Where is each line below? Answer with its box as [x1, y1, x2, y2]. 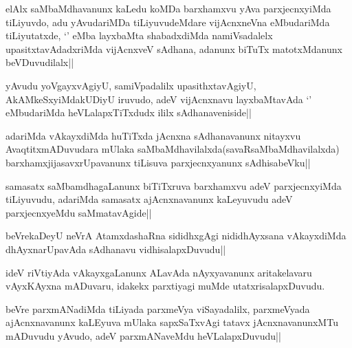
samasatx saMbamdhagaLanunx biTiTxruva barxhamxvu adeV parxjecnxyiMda [5, 178, 342, 193]
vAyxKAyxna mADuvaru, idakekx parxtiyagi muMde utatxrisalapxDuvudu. [5, 279, 325, 293]
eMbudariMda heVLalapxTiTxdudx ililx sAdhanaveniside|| [5, 105, 252, 120]
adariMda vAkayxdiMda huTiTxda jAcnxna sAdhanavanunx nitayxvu [5, 128, 301, 142]
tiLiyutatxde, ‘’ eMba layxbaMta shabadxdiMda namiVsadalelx [5, 28, 273, 43]
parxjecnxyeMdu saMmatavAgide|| [5, 205, 152, 219]
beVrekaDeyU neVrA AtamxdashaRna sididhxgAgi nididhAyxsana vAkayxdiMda [5, 228, 346, 243]
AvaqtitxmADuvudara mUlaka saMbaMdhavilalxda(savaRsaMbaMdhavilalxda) [5, 142, 340, 156]
